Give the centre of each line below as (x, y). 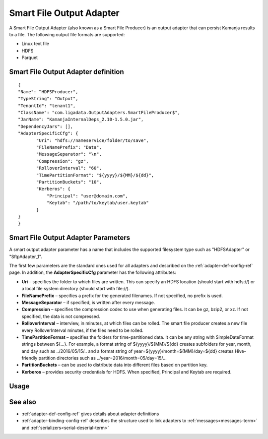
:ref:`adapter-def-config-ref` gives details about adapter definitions (90, 414)
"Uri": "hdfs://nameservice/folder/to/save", (93, 140)
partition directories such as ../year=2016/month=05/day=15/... (103, 358)
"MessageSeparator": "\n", (69, 154)
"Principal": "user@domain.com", (87, 196)
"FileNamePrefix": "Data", (69, 147)
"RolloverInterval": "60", (69, 168)
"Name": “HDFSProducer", (48, 92)
